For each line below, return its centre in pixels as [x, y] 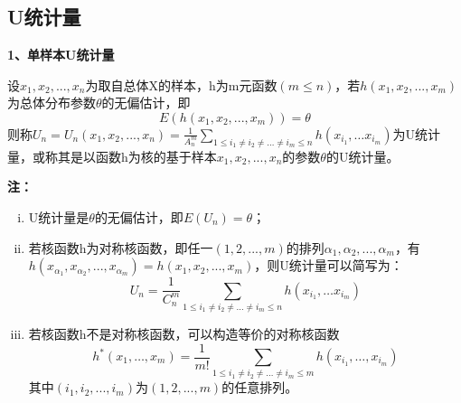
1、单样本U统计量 [61, 55]
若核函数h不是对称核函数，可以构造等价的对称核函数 [184, 333]
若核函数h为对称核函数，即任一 [121, 247]
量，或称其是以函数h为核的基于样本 [112, 156]
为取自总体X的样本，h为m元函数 [181, 84]
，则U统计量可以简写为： [329, 265]
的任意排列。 [260, 387]
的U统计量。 [362, 156]
